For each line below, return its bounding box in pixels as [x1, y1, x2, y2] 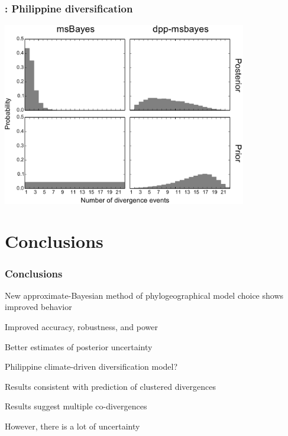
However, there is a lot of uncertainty [5, 419, 140, 432]
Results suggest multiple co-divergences [5, 400, 147, 412]
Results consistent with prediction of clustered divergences [5, 380, 216, 392]
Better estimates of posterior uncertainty [5, 340, 153, 353]
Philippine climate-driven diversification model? [5, 360, 178, 373]
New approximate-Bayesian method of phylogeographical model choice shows [5, 289, 284, 301]
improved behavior [5, 301, 72, 313]
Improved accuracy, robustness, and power [5, 320, 158, 332]
